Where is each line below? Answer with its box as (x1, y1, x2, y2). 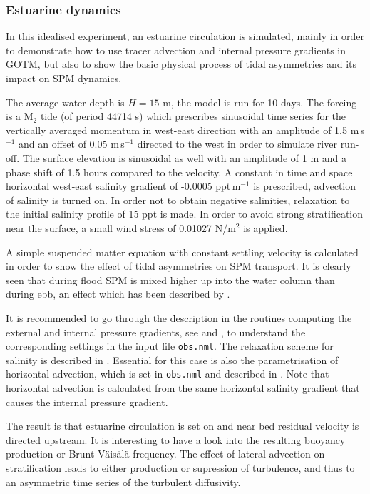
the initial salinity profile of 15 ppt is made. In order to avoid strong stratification (6, 206, 364, 221)
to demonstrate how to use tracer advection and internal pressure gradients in (6, 42, 346, 57)
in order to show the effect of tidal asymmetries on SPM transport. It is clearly (6, 258, 351, 273)
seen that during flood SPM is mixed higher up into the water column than (6, 272, 335, 287)
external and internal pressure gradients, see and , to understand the (6, 324, 306, 339)
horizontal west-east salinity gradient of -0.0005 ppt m (6, 178, 241, 193)
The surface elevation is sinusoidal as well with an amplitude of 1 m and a (22, 150, 346, 165)
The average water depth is (6, 94, 125, 109)
